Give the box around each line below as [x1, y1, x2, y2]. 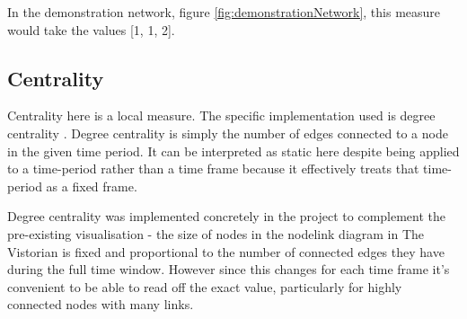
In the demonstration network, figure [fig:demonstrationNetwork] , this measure [7, 3, 441, 21]
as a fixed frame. [46, 176, 137, 195]
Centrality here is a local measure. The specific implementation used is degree [7, 106, 436, 125]
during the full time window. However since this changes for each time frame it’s [7, 260, 450, 279]
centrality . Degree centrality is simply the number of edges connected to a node [7, 123, 448, 142]
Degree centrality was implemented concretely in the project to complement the [7, 207, 446, 226]
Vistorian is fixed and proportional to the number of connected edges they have [7, 242, 445, 261]
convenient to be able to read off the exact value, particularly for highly [7, 277, 402, 296]
